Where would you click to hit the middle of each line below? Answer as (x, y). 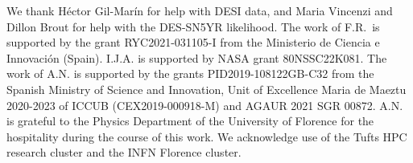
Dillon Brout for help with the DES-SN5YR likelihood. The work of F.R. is (193, 26)
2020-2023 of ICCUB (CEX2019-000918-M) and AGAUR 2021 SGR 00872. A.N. (205, 105)
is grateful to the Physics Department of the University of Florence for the (190, 121)
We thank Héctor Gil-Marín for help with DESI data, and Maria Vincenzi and (200, 10)
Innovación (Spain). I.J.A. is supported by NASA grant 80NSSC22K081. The (197, 57)
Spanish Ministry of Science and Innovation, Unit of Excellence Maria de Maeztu (206, 89)
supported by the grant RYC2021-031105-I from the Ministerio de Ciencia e (193, 42)
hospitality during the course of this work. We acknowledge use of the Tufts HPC (207, 136)
